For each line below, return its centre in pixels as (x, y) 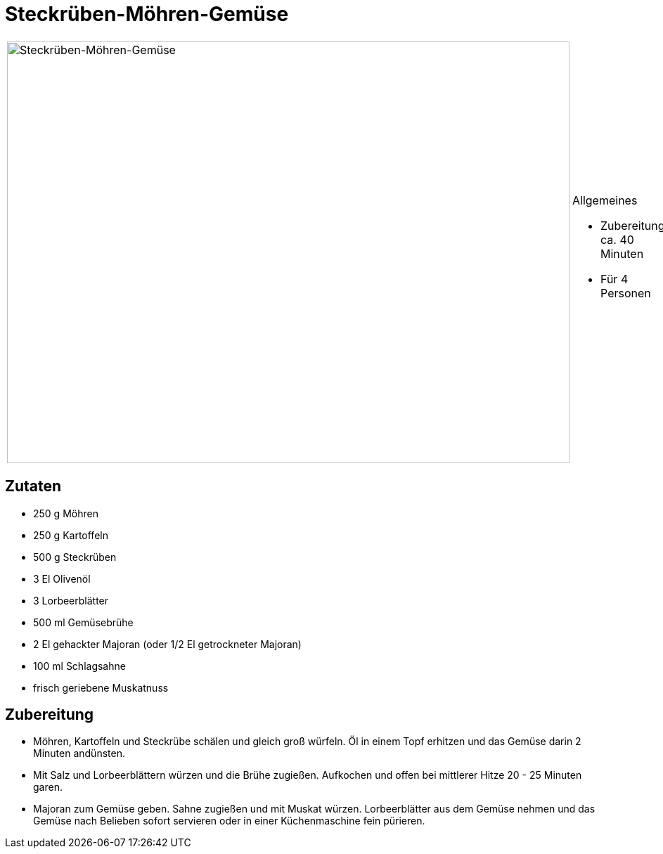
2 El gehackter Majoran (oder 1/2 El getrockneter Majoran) (167, 644)
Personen (626, 293)
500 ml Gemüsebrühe (83, 622)
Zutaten (33, 486)
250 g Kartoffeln (71, 535)
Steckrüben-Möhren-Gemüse (147, 14)
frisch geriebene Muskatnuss (101, 687)
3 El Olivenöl (62, 578)
